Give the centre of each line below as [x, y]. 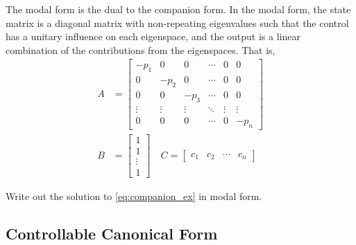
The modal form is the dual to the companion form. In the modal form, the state [178, 9]
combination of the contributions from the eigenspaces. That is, [141, 49]
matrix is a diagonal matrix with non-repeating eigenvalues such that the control [177, 22]
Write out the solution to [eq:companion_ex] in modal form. [134, 196]
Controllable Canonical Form [112, 233]
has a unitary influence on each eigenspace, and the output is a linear [153, 36]
